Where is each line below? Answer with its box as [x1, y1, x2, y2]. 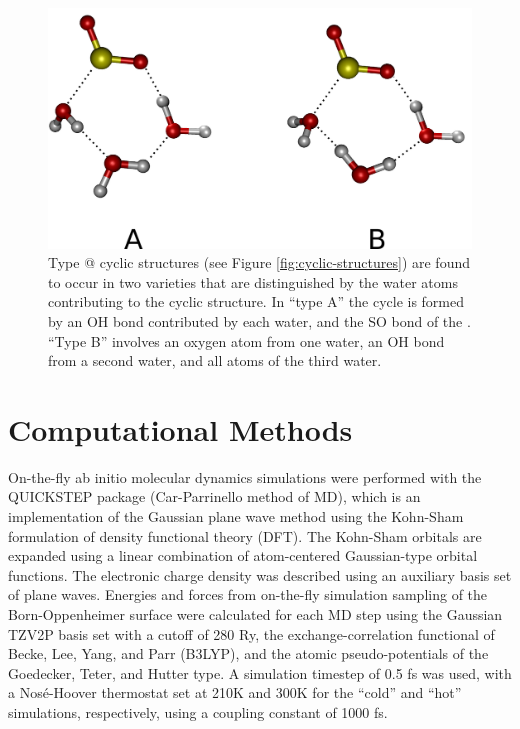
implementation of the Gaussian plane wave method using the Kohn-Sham [8, 506, 464, 527]
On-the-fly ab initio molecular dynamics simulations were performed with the [8, 466, 482, 487]
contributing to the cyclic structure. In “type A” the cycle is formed [48, 291, 465, 312]
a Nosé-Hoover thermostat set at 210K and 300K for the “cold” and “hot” [8, 682, 462, 703]
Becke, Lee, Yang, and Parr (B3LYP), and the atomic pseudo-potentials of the [8, 643, 489, 664]
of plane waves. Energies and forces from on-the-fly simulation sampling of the [8, 584, 488, 605]
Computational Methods [8, 408, 353, 449]
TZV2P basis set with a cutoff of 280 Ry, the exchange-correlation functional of [8, 623, 495, 644]
